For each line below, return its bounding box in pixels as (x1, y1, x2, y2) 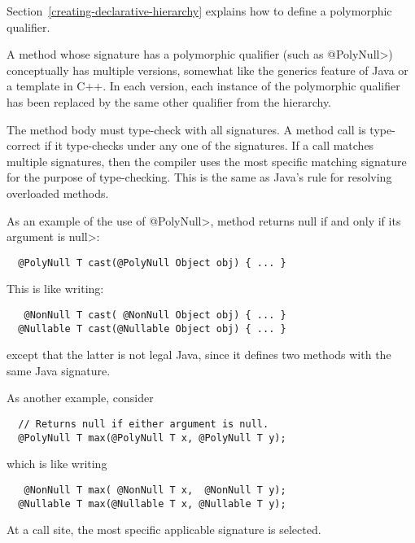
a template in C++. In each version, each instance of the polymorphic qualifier (7, 77, 400, 94)
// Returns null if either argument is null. (18, 418, 269, 431)
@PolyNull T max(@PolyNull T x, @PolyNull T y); (18, 431, 286, 444)
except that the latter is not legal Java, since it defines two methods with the (7, 346, 391, 363)
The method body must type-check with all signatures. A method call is (7, 120, 366, 138)
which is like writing (7, 455, 107, 472)
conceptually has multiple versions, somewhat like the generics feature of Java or (7, 61, 408, 78)
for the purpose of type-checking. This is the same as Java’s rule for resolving (7, 169, 392, 186)
